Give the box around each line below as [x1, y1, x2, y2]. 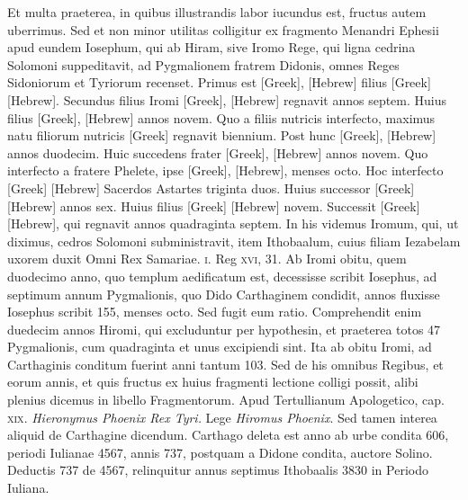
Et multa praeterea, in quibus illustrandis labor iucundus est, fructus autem [7, 3, 427, 21]
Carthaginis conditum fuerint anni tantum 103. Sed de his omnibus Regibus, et [7, 354, 444, 373]
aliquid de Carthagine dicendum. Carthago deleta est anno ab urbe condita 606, [7, 425, 449, 444]
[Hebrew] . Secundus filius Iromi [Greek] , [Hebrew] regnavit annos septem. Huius [7, 90, 447, 109]
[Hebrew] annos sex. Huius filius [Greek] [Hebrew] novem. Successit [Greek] [7, 196, 420, 215]
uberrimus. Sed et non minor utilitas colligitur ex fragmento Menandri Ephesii [7, 20, 439, 39]
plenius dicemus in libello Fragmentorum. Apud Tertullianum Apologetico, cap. [7, 390, 445, 409]
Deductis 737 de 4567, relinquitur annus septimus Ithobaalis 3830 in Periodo [7, 460, 428, 479]
